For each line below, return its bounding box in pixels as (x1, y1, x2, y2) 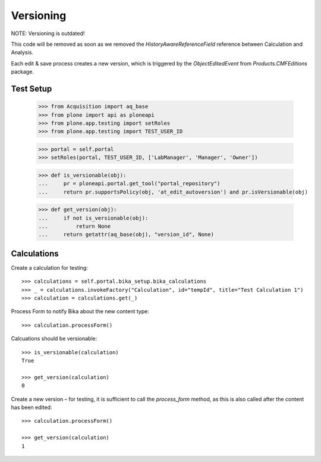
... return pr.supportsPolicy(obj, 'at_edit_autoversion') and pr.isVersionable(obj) (38, 188, 309, 195)
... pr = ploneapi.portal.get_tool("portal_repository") (38, 180, 221, 187)
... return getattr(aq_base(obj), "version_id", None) (38, 231, 214, 238)
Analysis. (11, 49, 34, 56)
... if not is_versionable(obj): (38, 214, 149, 221)
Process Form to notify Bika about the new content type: (11, 308, 150, 315)
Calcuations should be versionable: (11, 335, 97, 342)
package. (11, 68, 34, 76)
